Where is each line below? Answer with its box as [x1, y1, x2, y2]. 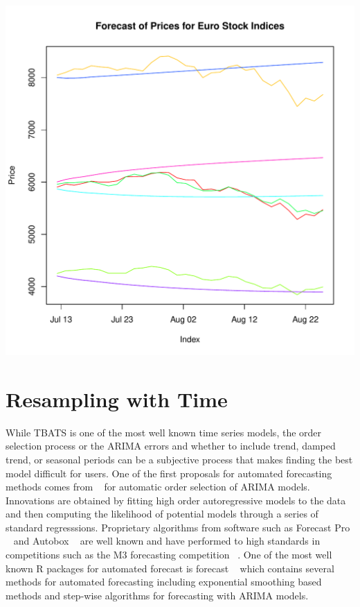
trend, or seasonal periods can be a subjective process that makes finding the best [6, 452, 353, 466]
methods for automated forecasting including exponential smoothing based [6, 574, 322, 589]
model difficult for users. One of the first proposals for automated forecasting [6, 465, 332, 480]
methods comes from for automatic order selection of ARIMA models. [6, 479, 310, 494]
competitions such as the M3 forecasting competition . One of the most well [6, 547, 332, 562]
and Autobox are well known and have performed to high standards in [13, 533, 321, 548]
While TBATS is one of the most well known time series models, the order [6, 425, 322, 439]
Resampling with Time [6, 384, 228, 413]
